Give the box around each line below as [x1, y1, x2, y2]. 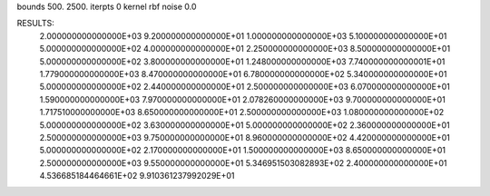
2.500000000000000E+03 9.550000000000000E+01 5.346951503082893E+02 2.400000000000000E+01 [39, 157, 448, 168]
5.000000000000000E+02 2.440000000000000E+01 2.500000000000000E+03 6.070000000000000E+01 [39, 82, 451, 93]
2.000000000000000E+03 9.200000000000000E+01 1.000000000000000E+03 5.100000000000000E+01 [39, 30, 447, 41]
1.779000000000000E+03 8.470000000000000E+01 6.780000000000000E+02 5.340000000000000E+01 [39, 68, 447, 79]
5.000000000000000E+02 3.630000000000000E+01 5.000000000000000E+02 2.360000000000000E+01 [39, 119, 450, 131]
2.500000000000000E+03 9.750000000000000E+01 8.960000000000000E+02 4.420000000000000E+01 [39, 132, 451, 142]
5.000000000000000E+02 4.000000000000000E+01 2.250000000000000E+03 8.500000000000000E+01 [39, 44, 451, 54]
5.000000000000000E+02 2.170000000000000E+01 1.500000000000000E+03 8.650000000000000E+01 [39, 145, 446, 156]
